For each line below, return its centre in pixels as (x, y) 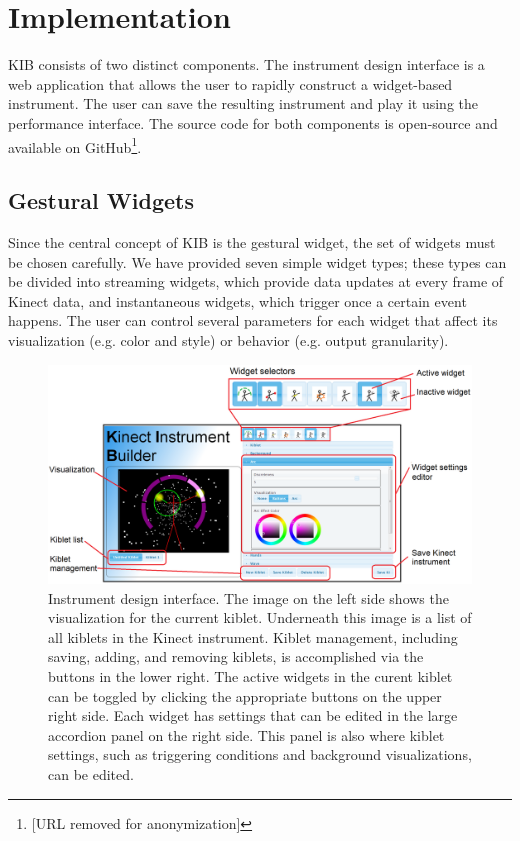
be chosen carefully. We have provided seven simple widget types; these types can (257, 261)
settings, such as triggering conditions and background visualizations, (260, 754)
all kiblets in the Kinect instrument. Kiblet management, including (253, 636)
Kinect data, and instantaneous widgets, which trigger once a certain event (237, 300)
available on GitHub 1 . (75, 145)
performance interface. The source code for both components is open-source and (253, 122)
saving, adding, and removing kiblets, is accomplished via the (236, 656)
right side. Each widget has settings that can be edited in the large (253, 715)
